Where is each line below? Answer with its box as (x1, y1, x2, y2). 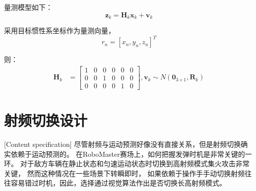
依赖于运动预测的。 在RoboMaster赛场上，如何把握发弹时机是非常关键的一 (10, 148, 252, 159)
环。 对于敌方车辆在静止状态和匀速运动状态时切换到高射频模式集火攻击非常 (4, 158, 250, 169)
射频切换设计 (4, 110, 88, 130)
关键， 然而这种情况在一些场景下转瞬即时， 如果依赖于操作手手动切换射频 (4, 168, 245, 178)
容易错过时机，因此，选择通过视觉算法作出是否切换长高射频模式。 (10, 178, 226, 188)
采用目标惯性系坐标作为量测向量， (4, 25, 115, 36)
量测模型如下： (4, 2, 53, 12)
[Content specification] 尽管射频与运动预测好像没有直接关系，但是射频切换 (4, 138, 241, 149)
